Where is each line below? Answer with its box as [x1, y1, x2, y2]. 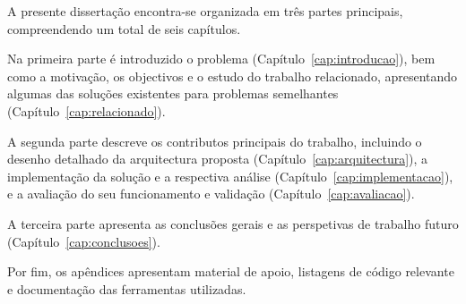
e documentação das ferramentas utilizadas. [7, 279, 246, 298]
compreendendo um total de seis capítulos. [7, 19, 241, 38]
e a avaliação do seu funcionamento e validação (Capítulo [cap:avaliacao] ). [7, 184, 415, 203]
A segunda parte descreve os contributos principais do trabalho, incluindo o [7, 131, 422, 150]
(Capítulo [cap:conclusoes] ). [7, 232, 160, 250]
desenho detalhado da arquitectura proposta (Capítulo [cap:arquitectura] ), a [7, 149, 428, 168]
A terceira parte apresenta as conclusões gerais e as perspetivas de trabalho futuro [7, 214, 459, 232]
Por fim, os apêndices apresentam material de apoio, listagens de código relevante [7, 262, 454, 281]
